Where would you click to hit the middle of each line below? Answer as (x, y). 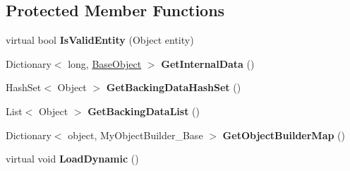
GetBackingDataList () (144, 111)
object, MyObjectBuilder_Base (135, 135)
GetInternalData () (208, 63)
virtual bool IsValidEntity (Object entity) (100, 40)
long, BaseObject (105, 63)
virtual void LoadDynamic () (72, 159)
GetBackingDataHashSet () (174, 87)
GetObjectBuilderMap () (284, 135)
